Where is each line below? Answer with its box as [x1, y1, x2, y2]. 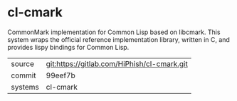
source [11, 58, 34, 68]
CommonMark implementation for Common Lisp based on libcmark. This [7, 28, 221, 36]
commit [11, 70, 36, 80]
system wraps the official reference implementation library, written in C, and [7, 35, 230, 43]
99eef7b [46, 70, 76, 80]
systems [11, 82, 39, 92]
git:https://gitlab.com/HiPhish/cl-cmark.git [46, 58, 189, 68]
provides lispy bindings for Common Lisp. [7, 43, 130, 51]
